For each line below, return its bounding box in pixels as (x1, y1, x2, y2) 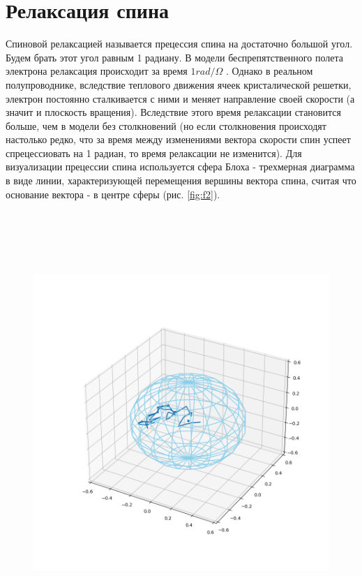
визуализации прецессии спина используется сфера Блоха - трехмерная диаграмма (6, 159, 355, 174)
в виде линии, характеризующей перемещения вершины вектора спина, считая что (6, 173, 356, 188)
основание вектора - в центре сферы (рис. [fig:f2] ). (6, 186, 220, 201)
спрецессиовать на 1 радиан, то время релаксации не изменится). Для (6, 145, 302, 160)
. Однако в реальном (225, 64, 313, 78)
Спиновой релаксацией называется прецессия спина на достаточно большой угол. (6, 36, 353, 51)
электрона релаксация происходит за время (6, 64, 188, 78)
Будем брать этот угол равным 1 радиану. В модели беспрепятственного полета (6, 50, 343, 64)
